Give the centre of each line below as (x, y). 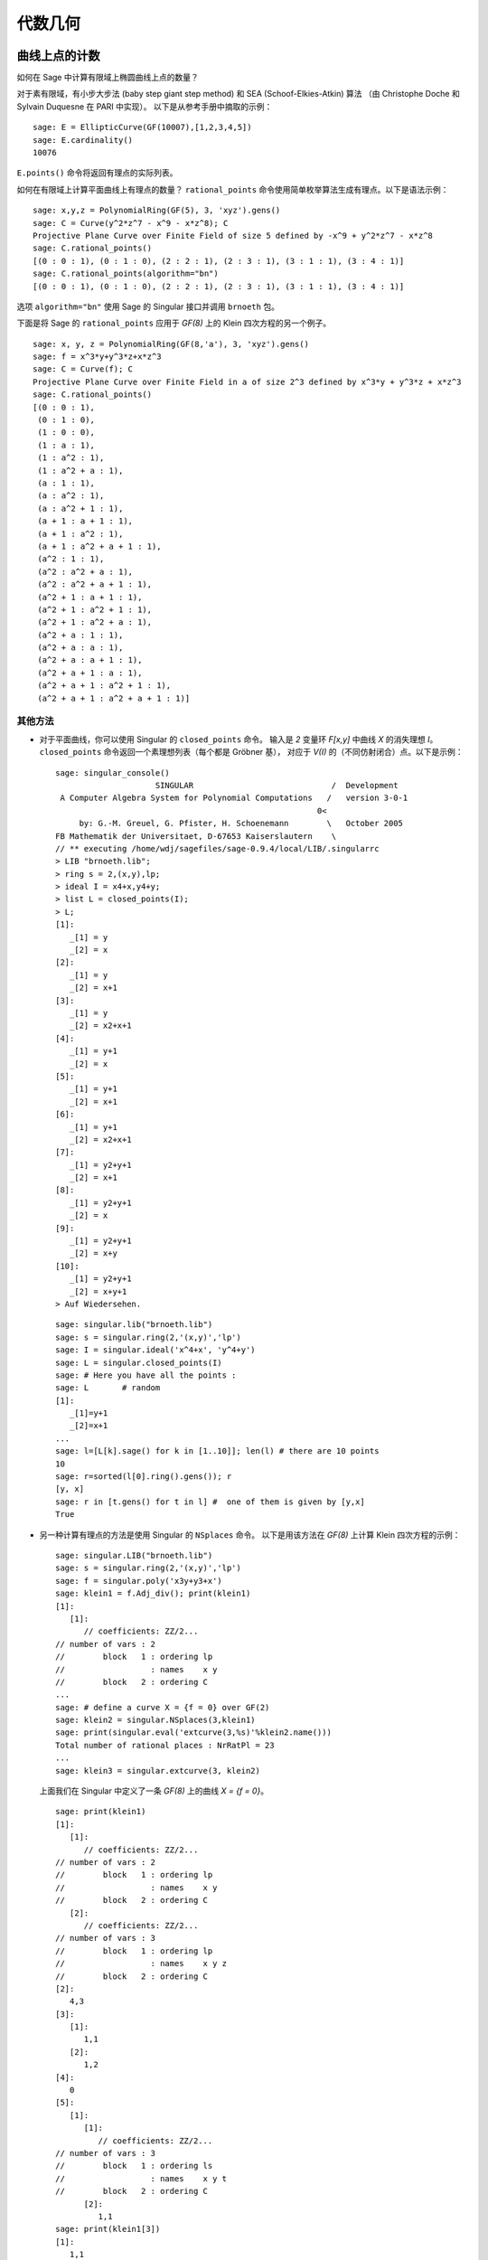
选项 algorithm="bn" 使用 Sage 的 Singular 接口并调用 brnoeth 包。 (148, 306)
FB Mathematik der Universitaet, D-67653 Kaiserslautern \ (196, 836)
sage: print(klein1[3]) (108, 2229)
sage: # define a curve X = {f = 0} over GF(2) (163, 1707)
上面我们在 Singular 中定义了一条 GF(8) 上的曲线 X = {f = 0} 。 (154, 1791)
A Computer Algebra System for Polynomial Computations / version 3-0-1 (234, 798)
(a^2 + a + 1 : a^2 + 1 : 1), (104, 686)
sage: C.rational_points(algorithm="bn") (126, 274)
